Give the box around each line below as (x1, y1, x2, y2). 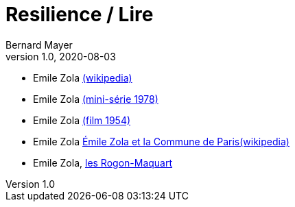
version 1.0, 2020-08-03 (5, 50, 116, 62)
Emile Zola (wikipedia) (33, 71, 132, 84)
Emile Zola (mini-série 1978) (33, 93, 158, 105)
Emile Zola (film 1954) (33, 114, 131, 126)
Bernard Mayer (5, 38, 73, 51)
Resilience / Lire (5, 3, 154, 26)
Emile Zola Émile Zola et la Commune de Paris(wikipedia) (33, 135, 290, 147)
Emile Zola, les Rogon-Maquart (33, 156, 173, 169)
